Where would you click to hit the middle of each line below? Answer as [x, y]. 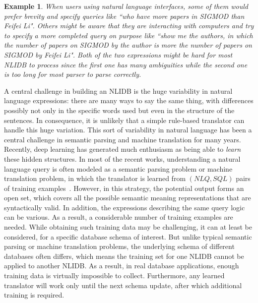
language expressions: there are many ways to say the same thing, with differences [129, 100]
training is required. [34, 295]
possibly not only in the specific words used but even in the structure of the [119, 110]
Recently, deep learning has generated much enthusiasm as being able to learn [123, 149]
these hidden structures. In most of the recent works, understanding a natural [122, 158]
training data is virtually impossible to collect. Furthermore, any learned [114, 275]
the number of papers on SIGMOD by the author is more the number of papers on [128, 45]
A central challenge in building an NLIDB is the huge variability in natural [118, 91]
